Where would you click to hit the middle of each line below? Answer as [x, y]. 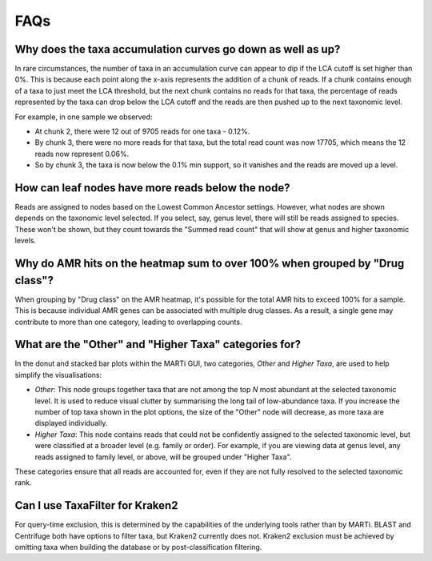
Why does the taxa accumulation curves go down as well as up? [178, 49]
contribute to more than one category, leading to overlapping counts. [128, 322]
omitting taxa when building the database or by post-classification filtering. [138, 547]
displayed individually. [71, 423]
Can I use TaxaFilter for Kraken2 [96, 505]
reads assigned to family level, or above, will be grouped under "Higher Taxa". [163, 457]
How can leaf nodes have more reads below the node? [152, 188]
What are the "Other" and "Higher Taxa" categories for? [158, 345]
